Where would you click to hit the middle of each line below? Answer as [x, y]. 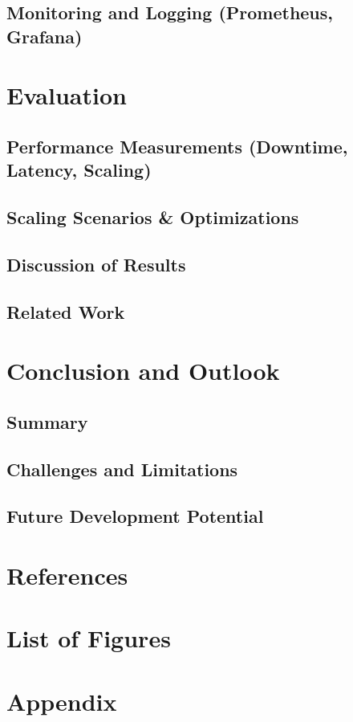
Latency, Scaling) [79, 170]
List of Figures [89, 638]
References [67, 575]
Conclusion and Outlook [143, 371]
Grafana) [45, 36]
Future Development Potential [135, 516]
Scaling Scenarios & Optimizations [153, 217]
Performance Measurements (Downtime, [177, 146]
